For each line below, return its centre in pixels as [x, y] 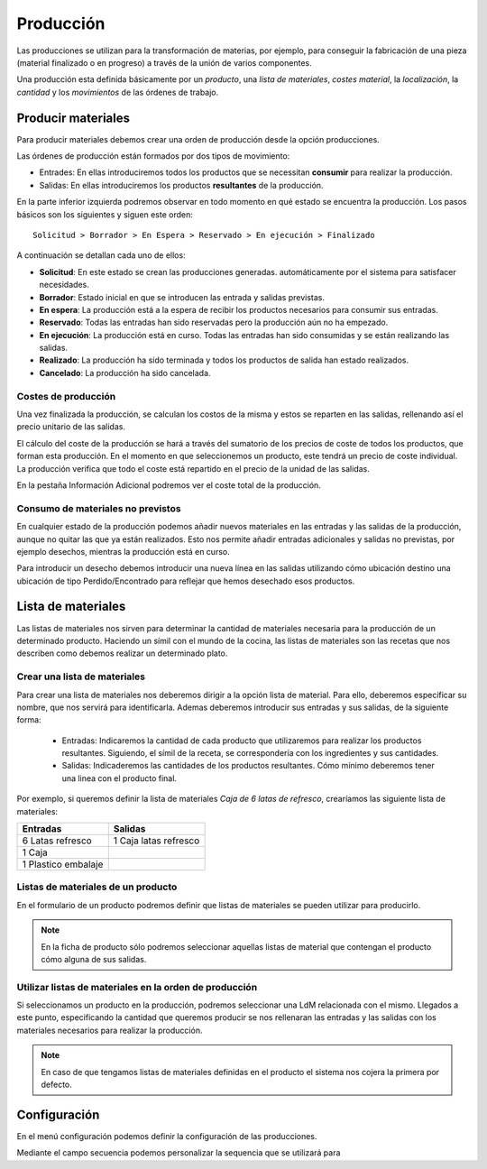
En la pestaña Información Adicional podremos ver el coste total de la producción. [169, 485]
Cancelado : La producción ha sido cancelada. [125, 373]
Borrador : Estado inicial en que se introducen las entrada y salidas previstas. [182, 297]
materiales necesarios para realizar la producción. [110, 1030]
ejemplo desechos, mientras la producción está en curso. [123, 551]
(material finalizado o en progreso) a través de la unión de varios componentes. [164, 62]
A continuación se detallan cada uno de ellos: [101, 255]
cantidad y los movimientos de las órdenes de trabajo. [118, 92]
